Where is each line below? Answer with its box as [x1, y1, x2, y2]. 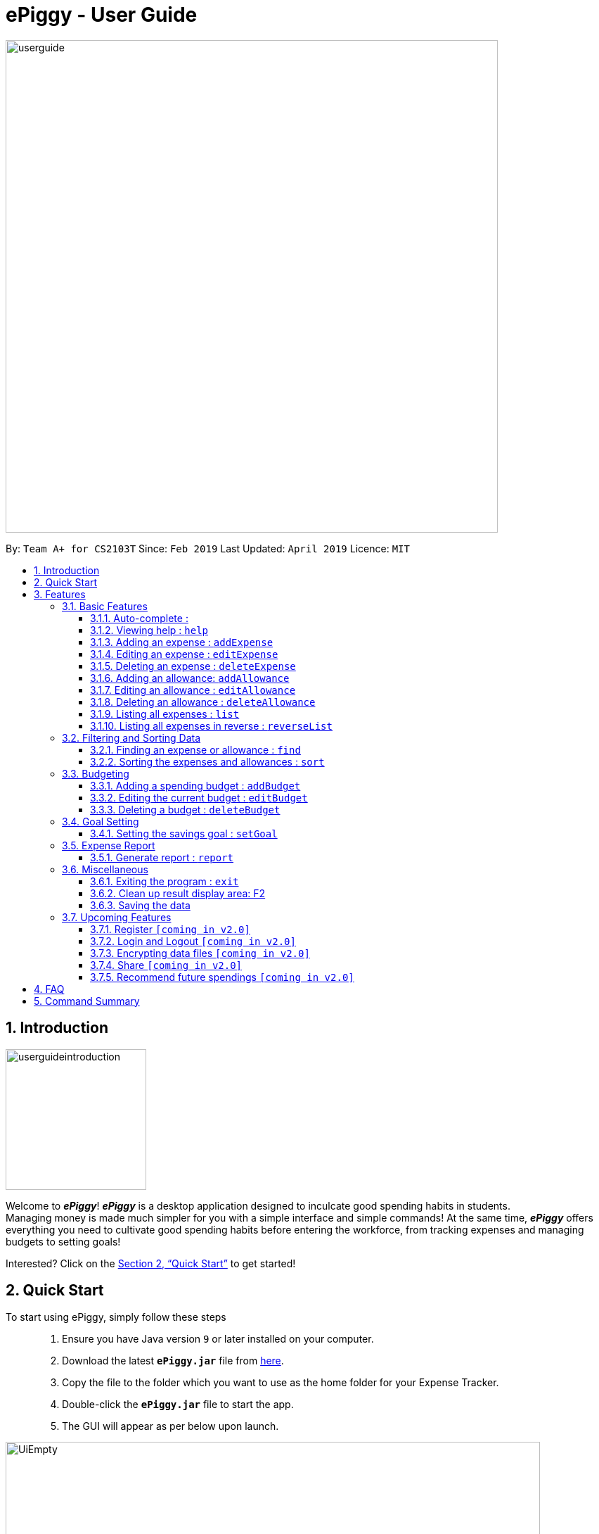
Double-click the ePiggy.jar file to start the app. [62, 1398, 294, 1411]
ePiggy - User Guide [6, 3, 198, 27]
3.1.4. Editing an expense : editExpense [90, 647, 278, 660]
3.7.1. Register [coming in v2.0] [90, 923, 250, 935]
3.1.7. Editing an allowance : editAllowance [90, 683, 296, 696]
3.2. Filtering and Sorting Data [62, 731, 201, 744]
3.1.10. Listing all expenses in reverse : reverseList [90, 719, 333, 732]
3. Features [34, 588, 86, 600]
